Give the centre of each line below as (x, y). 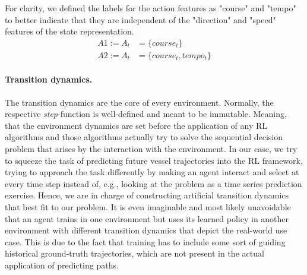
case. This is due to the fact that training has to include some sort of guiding (145, 241)
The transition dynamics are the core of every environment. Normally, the (139, 102)
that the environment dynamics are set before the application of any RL (136, 125)
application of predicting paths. (62, 265)
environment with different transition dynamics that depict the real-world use (146, 230)
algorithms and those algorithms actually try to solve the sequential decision (144, 137)
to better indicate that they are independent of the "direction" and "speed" (140, 19)
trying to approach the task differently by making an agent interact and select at (152, 172)
